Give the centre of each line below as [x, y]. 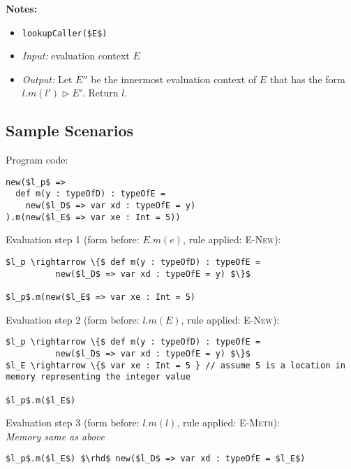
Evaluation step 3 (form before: [73, 423]
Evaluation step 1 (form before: [73, 239]
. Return [100, 93]
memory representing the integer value [98, 377]
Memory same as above [55, 436]
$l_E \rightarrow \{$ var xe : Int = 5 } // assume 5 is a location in [175, 365]
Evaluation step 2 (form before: [73, 319]
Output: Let [47, 79]
